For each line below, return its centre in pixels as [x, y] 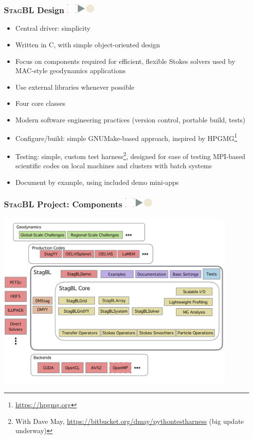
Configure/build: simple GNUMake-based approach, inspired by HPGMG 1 [126, 137]
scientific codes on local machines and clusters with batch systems [114, 166]
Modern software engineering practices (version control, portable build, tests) [130, 120]
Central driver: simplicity [53, 28]
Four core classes [40, 103]
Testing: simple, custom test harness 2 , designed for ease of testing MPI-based [130, 155]
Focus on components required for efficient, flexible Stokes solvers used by [125, 61]
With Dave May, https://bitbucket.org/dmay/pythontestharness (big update [130, 421]
